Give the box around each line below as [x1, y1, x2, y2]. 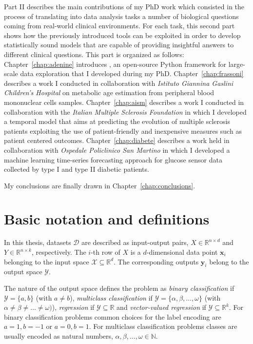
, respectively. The [31, 247, 86, 257]
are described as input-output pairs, [81, 237, 189, 247]
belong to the [209, 256, 249, 266]
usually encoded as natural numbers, [4, 330, 113, 341]
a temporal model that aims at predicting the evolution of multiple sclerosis [4, 116, 230, 126]
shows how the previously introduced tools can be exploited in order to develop [4, 30, 241, 40]
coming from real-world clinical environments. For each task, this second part [4, 20, 235, 31]
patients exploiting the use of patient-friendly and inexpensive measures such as [4, 125, 242, 136]
